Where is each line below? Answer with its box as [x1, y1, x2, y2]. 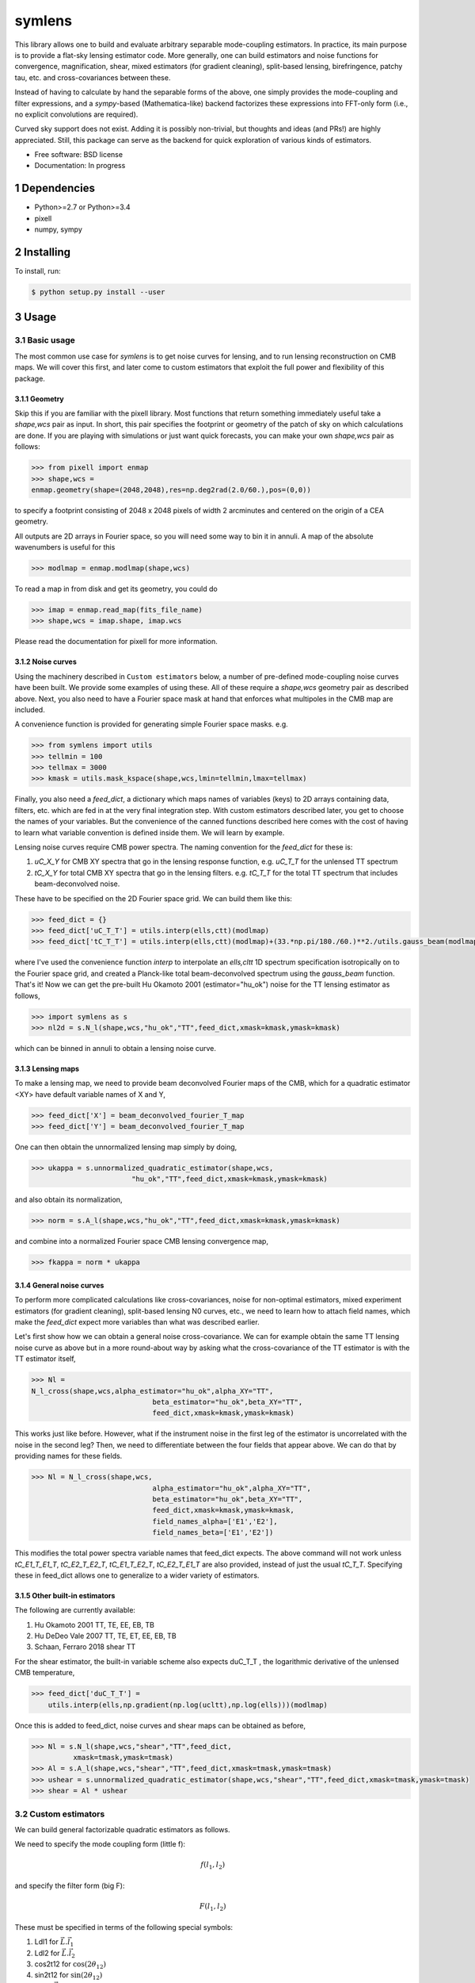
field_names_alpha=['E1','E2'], [152, 1517, 278, 1526]
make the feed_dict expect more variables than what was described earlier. [14, 1318, 260, 1327]
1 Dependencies [14, 182, 95, 195]
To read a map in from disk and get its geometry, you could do [14, 584, 218, 594]
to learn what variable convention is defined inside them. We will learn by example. [14, 827, 285, 837]
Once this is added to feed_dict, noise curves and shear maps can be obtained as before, [14, 1720, 306, 1730]
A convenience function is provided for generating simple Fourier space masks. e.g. [14, 719, 288, 729]
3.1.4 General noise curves [14, 1280, 104, 1290]
